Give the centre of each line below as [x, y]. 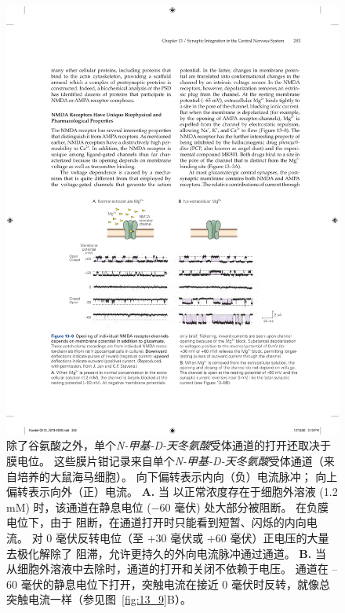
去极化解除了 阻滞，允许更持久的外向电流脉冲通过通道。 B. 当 [166, 553]
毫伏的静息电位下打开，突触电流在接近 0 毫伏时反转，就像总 [175, 584]
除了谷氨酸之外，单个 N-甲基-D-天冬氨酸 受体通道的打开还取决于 [169, 445]
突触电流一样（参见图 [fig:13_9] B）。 [99, 599]
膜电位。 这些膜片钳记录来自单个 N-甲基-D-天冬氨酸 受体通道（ [165, 460]
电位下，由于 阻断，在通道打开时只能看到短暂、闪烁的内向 [156, 522]
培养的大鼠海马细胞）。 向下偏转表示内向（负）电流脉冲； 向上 [177, 476]
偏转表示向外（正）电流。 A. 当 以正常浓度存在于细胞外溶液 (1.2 [172, 492]
